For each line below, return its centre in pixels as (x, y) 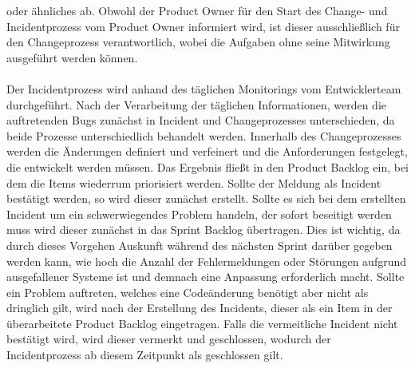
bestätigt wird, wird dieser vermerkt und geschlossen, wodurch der (169, 339)
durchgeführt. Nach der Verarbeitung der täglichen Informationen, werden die (196, 104)
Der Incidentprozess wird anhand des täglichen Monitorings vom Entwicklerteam (204, 88)
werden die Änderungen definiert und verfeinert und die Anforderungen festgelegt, (207, 151)
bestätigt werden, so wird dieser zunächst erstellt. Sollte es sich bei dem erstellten (206, 198)
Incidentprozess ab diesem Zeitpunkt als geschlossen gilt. (145, 355)
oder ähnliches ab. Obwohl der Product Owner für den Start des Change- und (197, 10)
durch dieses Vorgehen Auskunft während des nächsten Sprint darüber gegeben (200, 245)
